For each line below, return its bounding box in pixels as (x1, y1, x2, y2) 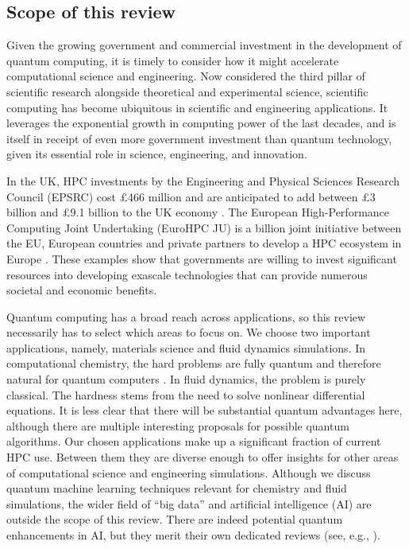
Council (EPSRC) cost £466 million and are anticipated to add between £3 (6, 188, 376, 204)
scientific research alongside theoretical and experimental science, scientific (6, 83, 368, 99)
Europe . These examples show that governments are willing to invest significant (6, 250, 397, 267)
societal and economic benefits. (6, 282, 157, 298)
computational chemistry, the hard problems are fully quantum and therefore (6, 355, 381, 372)
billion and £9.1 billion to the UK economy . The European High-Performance (6, 204, 390, 220)
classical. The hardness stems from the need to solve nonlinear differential (6, 386, 365, 403)
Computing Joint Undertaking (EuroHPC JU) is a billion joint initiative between (6, 219, 402, 236)
